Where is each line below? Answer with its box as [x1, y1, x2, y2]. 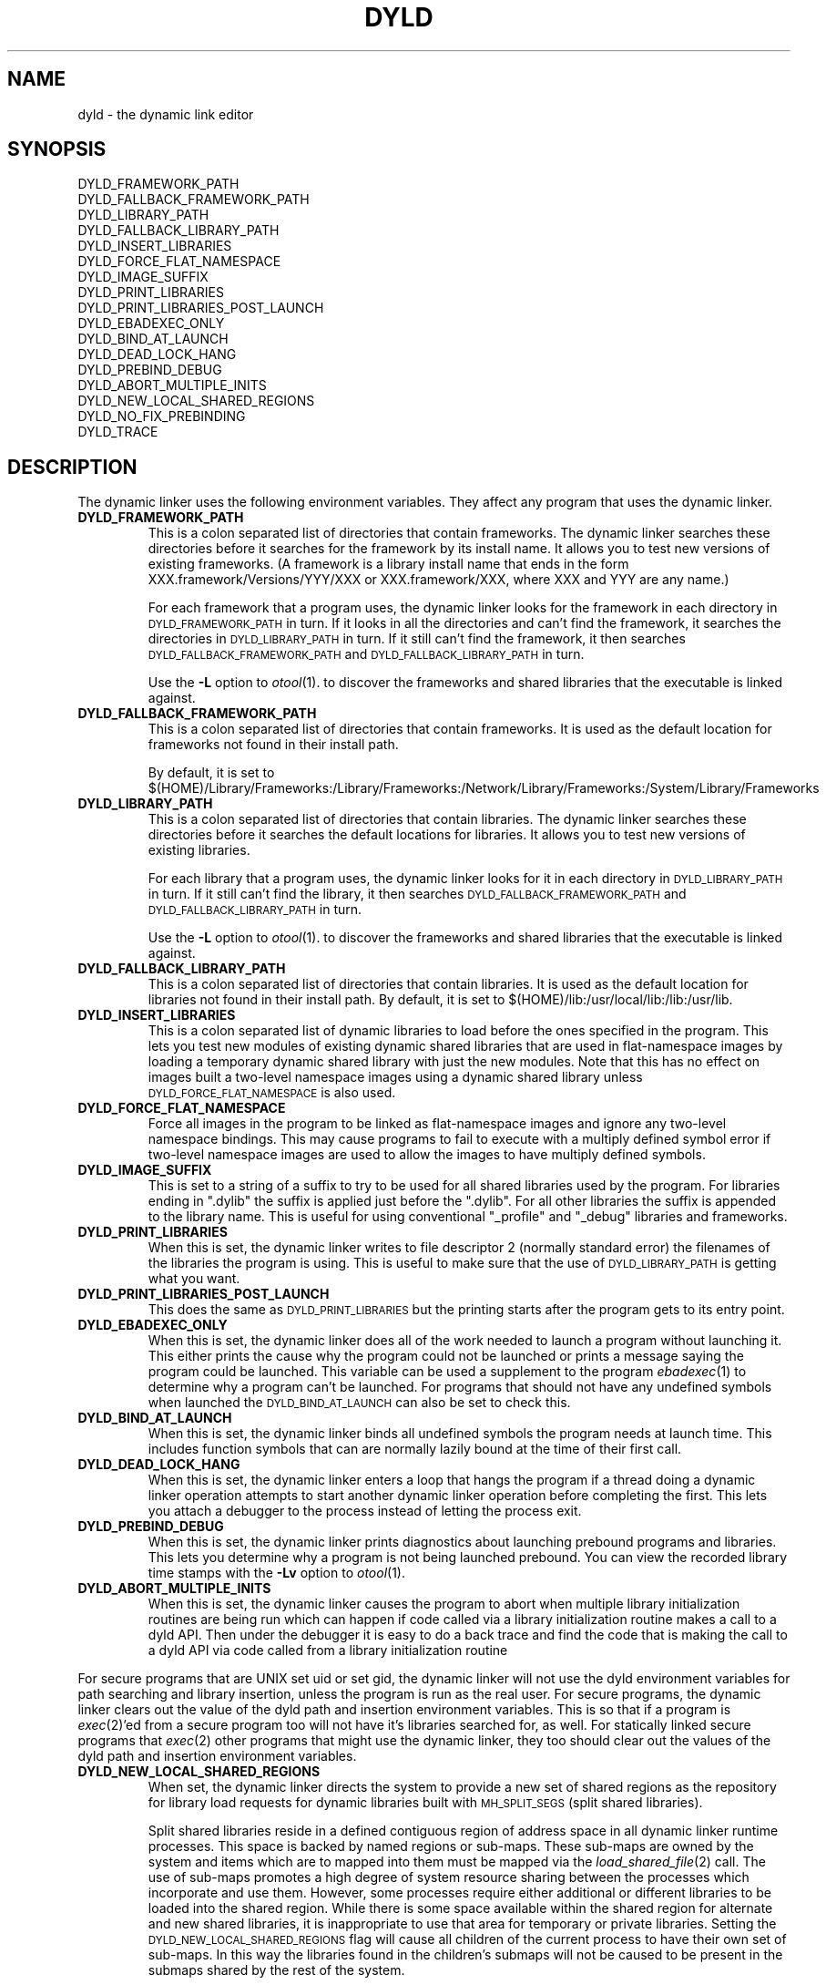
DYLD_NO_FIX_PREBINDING [77, 408, 246, 425]
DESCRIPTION [7, 455, 138, 478]
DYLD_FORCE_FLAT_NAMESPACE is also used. [148, 1085, 396, 1101]
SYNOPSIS [7, 138, 107, 161]
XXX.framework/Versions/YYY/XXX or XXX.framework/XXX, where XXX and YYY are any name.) [148, 571, 729, 588]
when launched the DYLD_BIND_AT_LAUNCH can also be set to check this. [148, 1394, 571, 1411]
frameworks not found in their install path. [148, 736, 399, 753]
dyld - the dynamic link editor [77, 106, 254, 122]
